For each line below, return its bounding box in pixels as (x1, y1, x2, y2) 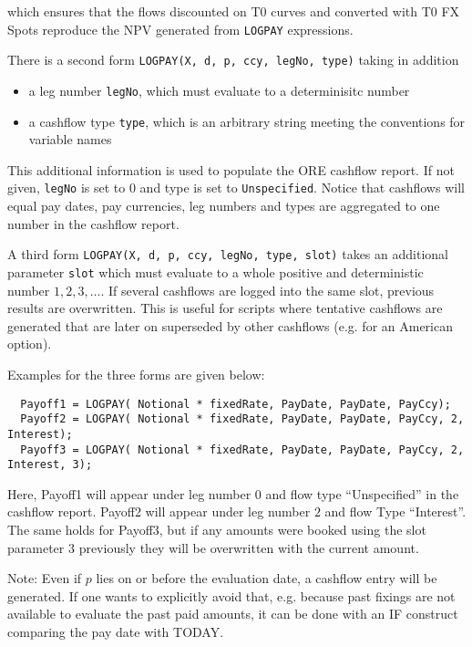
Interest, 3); (7, 458, 93, 472)
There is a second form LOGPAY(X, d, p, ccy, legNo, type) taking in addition (7, 50, 459, 69)
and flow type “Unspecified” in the (265, 484, 459, 503)
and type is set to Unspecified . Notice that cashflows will (139, 178, 465, 197)
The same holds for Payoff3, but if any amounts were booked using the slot (7, 520, 426, 538)
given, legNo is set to (7, 178, 126, 197)
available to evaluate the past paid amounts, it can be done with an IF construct (7, 604, 458, 623)
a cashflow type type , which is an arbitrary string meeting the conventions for (28, 111, 466, 130)
